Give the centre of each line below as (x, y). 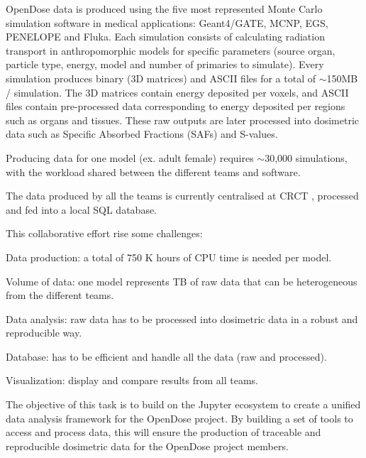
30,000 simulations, (306, 157)
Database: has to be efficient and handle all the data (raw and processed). (166, 356)
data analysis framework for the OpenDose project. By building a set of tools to (179, 418)
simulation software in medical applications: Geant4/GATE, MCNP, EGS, (167, 22)
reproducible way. (44, 333)
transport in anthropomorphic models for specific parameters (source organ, (171, 50)
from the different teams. (60, 295)
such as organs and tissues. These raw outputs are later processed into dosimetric (183, 120)
